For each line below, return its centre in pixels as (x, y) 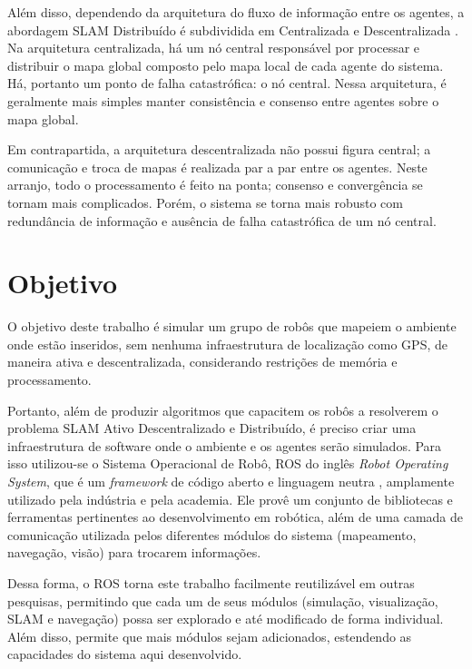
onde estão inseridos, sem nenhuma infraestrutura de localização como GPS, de (227, 344)
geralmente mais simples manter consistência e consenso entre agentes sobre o (223, 100)
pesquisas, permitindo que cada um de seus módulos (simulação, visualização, (223, 600)
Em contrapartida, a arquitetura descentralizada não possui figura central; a (219, 149)
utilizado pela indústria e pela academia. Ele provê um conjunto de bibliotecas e (230, 499)
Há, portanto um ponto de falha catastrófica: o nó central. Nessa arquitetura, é (227, 83)
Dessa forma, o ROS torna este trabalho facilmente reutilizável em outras (211, 582)
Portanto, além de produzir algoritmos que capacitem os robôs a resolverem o (223, 410)
